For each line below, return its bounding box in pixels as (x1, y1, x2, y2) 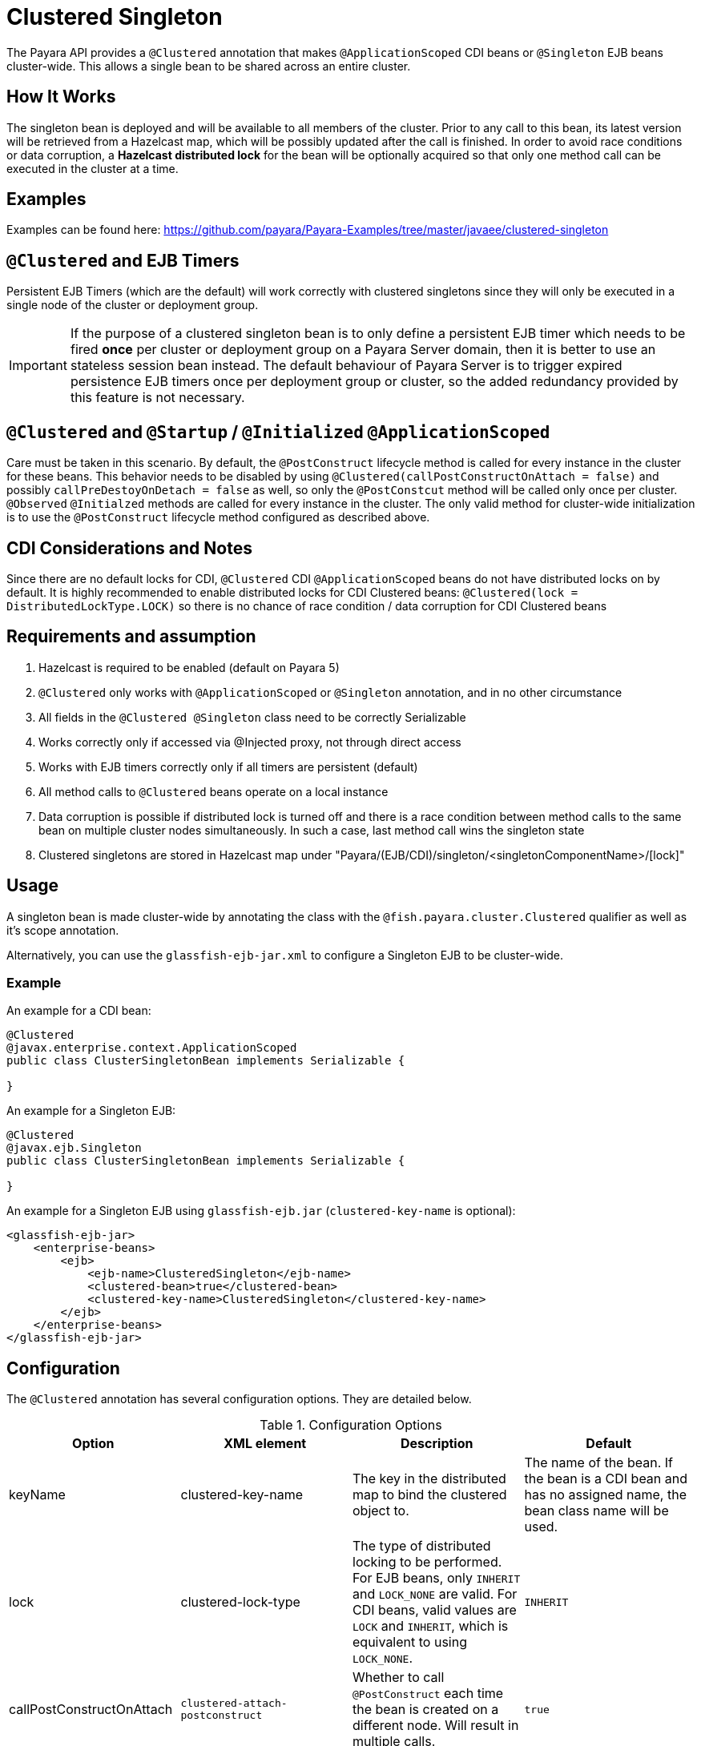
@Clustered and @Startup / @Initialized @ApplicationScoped (6, 421, 550, 442)
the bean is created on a (353, 1701, 499, 1718)
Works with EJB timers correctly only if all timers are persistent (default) (38, 759, 418, 774)
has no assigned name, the (524, 1487, 687, 1503)
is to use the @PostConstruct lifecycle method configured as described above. (6, 510, 430, 525)
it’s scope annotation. (6, 923, 119, 937)
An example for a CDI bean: (6, 1004, 151, 1018)
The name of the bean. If (524, 1454, 673, 1471)
